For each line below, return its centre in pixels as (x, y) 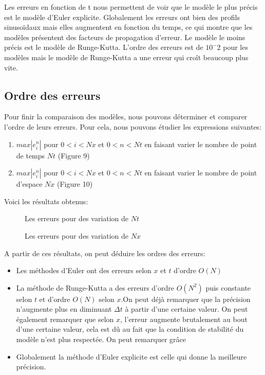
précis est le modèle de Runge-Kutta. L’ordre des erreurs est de (104, 47)
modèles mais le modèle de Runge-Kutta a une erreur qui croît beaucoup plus (126, 57)
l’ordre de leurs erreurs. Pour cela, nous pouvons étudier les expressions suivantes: (133, 126)
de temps (31, 155)
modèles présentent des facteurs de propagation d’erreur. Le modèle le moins (125, 37)
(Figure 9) (74, 155)
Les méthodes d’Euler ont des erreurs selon (84, 270)
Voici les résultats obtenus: (46, 201)
